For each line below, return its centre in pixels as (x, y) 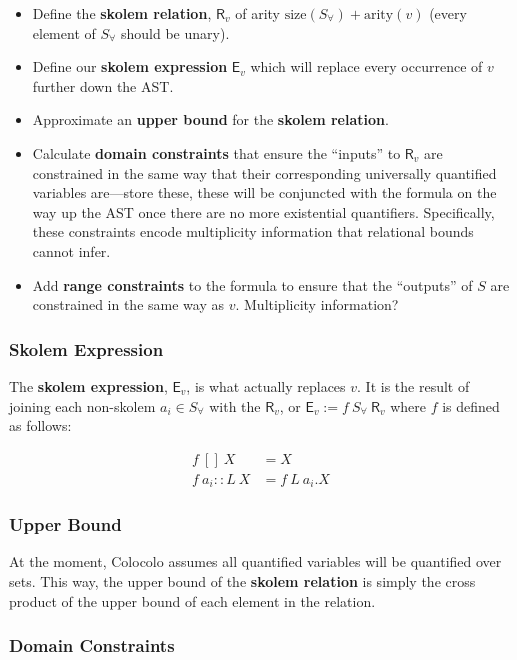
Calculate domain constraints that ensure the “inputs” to (216, 152)
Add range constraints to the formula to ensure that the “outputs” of (252, 284)
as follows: (40, 425)
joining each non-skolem (82, 405)
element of (64, 32)
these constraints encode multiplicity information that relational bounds (253, 231)
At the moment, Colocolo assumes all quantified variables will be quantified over (255, 561)
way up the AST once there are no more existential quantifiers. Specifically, (263, 211)
